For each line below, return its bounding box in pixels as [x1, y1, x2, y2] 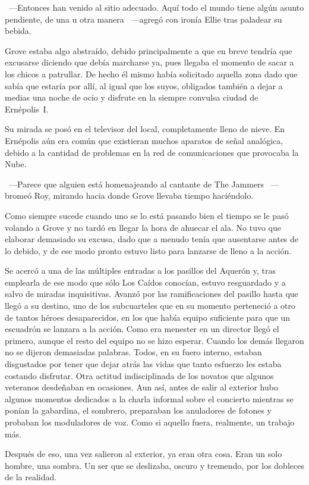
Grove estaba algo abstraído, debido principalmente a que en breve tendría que [5, 44, 292, 57]
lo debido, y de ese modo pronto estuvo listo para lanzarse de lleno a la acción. [5, 244, 292, 256]
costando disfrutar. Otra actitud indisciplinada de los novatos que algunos [5, 369, 274, 381]
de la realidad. [5, 471, 57, 483]
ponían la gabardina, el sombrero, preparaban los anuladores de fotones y [5, 404, 272, 417]
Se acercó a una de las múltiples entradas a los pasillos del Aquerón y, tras [5, 264, 276, 277]
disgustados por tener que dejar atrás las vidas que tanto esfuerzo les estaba [5, 358, 282, 370]
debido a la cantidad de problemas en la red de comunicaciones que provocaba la [5, 146, 299, 158]
